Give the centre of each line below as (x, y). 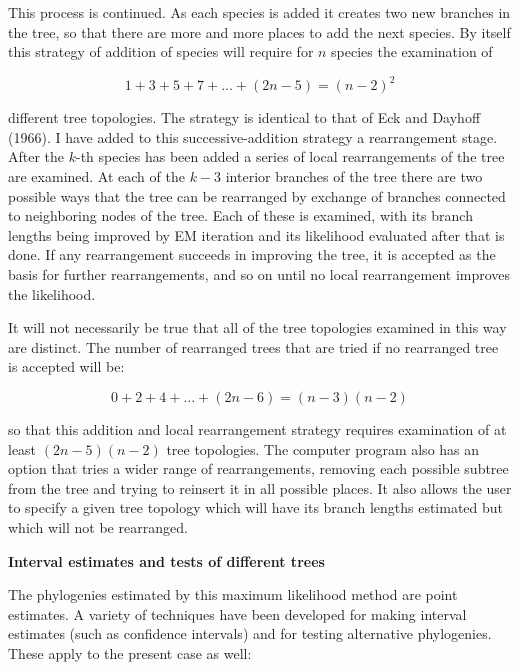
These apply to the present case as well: (130, 652)
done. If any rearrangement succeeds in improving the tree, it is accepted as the (252, 254)
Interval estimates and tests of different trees (166, 560)
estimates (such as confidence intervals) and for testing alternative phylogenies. (250, 633)
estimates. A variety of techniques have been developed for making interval (237, 613)
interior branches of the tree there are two (354, 176)
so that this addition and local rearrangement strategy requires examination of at (257, 429)
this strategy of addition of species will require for (161, 51)
